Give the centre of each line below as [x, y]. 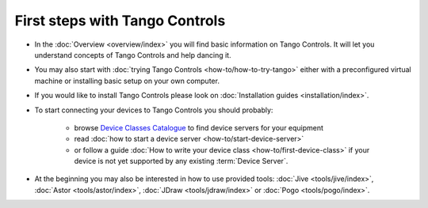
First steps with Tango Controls [120, 21]
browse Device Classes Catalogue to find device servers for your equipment [199, 127]
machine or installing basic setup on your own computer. [127, 81]
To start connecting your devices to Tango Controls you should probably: [154, 110]
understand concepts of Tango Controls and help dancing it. [133, 55]
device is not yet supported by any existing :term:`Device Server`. [181, 161]
